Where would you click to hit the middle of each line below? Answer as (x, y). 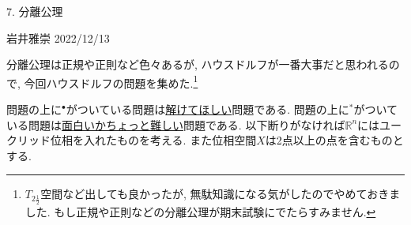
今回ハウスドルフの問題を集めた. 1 (111, 81)
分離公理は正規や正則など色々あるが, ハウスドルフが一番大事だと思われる (198, 64)
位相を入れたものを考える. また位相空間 (153, 140)
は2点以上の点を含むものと (334, 140)
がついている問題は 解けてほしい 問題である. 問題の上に (207, 109)
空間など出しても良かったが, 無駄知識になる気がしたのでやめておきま (221, 194)
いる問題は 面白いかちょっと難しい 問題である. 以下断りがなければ (176, 124)
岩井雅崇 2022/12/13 (58, 37)
